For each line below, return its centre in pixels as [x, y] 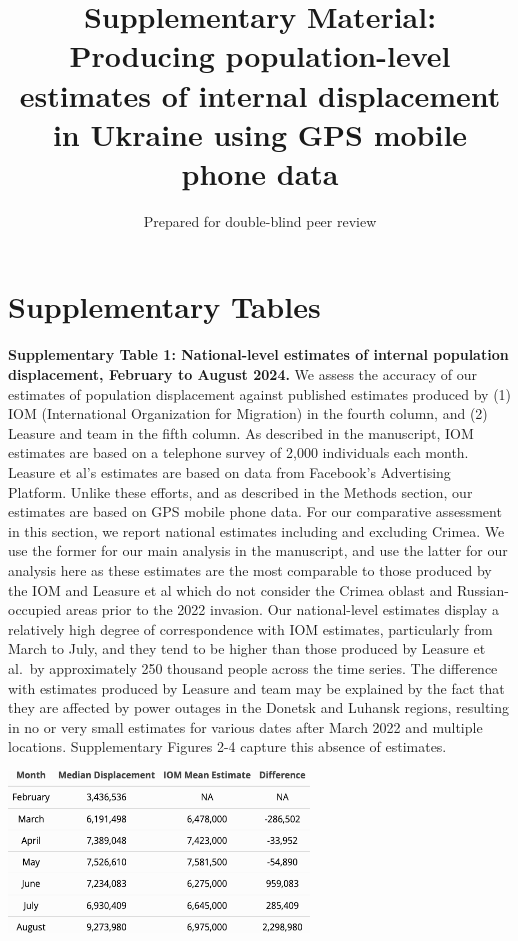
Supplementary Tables [164, 306]
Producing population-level [260, 55]
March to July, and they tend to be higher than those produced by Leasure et [247, 648]
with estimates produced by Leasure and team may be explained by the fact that [256, 687]
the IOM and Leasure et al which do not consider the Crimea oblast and [230, 589]
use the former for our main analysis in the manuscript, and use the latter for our [258, 550]
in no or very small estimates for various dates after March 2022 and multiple [245, 726]
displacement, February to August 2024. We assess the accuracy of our [242, 374]
